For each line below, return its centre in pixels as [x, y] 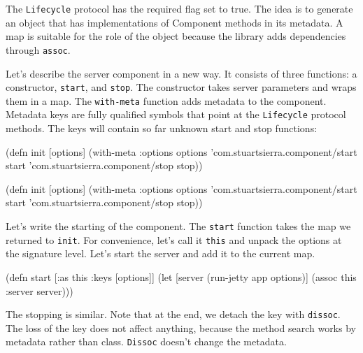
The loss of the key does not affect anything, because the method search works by [181, 327]
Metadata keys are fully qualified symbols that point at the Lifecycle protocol [176, 114]
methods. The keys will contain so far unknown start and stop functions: [162, 128]
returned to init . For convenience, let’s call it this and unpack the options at [174, 239]
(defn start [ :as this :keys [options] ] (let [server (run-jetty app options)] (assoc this [181, 276]
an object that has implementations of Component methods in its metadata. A [175, 22]
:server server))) [40, 290]
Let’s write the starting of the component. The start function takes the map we [178, 226]
